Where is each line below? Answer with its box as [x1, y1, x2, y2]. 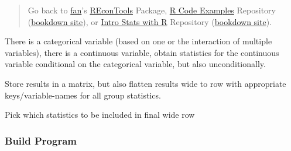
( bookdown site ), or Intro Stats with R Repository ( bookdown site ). [28, 15, 272, 27]
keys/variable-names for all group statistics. [5, 89, 161, 101]
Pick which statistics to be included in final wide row [5, 108, 195, 121]
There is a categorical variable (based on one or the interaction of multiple [5, 35, 272, 47]
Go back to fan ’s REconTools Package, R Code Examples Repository [28, 4, 276, 16]
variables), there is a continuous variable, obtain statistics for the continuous [5, 46, 279, 58]
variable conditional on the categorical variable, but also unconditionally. [5, 58, 266, 70]
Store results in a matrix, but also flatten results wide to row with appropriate [5, 77, 286, 89]
